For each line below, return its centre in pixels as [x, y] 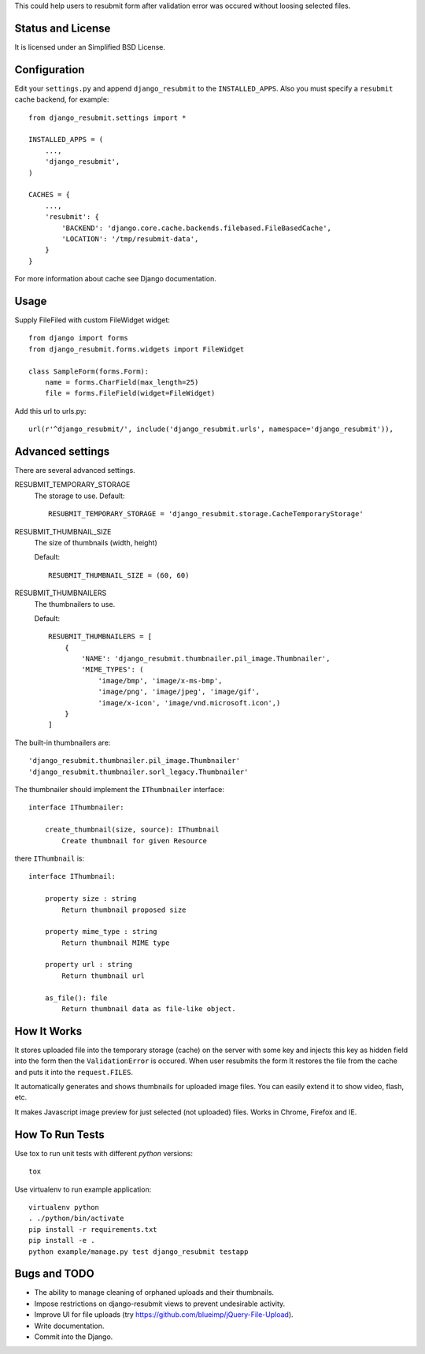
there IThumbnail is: [50, 858]
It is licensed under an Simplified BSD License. [90, 46]
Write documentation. [69, 1326]
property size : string [91, 899]
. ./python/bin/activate [76, 1218]
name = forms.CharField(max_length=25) [122, 382]
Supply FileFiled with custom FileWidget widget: [92, 320]
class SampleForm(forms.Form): [89, 371]
